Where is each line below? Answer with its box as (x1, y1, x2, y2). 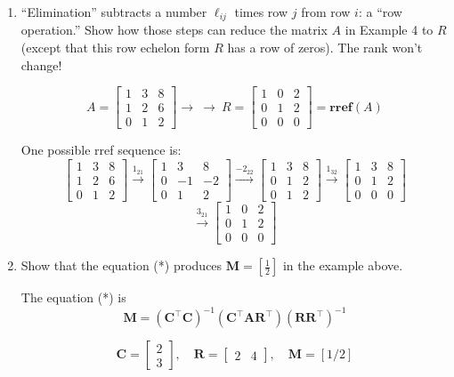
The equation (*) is (20, 288, 126, 307)
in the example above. (282, 256, 403, 275)
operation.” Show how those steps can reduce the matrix (20, 20, 328, 39)
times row (234, 3, 288, 20)
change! (20, 55, 62, 74)
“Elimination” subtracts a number (20, 3, 207, 20)
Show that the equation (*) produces (20, 256, 223, 275)
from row (301, 3, 351, 20)
